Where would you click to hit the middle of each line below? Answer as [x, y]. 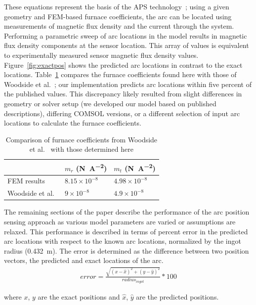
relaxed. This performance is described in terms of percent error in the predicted [126, 231]
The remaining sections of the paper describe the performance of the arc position [127, 212]
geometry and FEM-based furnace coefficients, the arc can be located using [118, 16]
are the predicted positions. [177, 296]
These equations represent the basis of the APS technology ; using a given [117, 6]
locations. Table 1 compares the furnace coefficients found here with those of [120, 74]
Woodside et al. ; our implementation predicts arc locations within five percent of [128, 84]
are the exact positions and [79, 296]
